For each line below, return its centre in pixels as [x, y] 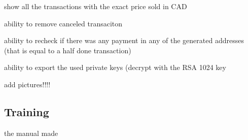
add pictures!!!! [27, 84]
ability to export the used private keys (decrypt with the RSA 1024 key [115, 67]
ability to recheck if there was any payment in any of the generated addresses [124, 40]
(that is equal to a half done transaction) [68, 50]
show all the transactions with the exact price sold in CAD [96, 6]
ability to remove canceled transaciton [63, 23]
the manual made [31, 133]
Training [27, 111]
